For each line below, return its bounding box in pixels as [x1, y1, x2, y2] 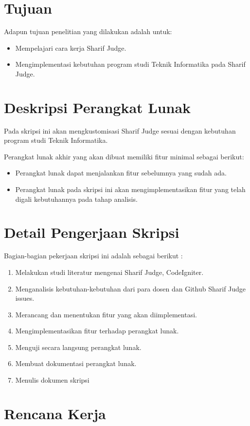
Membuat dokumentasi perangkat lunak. [15, 358, 137, 368]
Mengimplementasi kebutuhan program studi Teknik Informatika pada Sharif [15, 59, 246, 69]
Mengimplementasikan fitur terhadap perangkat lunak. [15, 326, 179, 336]
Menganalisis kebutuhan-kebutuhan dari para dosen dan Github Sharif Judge [15, 283, 246, 293]
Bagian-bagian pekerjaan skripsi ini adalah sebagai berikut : [4, 251, 183, 261]
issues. [15, 293, 35, 303]
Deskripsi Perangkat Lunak [4, 97, 191, 117]
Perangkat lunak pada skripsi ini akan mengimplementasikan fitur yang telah [15, 184, 246, 194]
